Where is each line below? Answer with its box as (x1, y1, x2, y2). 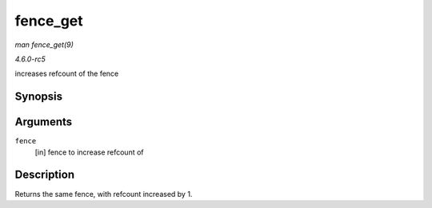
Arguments (14, 116, 73, 129)
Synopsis (14, 90, 63, 104)
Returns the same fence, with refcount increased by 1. (14, 189, 193, 198)
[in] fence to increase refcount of (34, 147, 144, 157)
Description (14, 168, 75, 182)
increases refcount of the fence (14, 69, 119, 79)
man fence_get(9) (14, 40, 74, 49)
